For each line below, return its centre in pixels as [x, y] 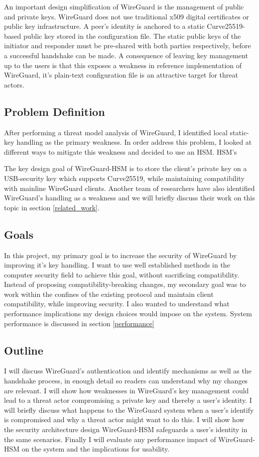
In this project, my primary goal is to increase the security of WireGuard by [121, 255]
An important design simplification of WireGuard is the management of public [124, 6]
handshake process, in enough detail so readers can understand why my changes [126, 381]
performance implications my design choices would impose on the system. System [128, 314]
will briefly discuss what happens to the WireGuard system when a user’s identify [129, 410]
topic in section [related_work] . [52, 207]
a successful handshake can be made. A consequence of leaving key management [126, 55]
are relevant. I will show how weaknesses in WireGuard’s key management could [127, 390]
